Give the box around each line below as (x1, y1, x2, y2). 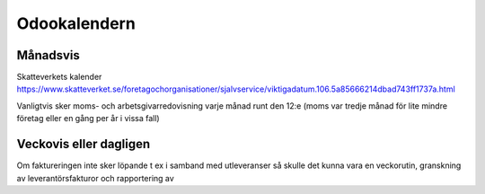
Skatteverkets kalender (16, 72, 102, 83)
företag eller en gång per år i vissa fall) (16, 113, 161, 124)
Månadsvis (16, 48, 81, 63)
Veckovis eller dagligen (16, 137, 151, 152)
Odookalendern (16, 13, 137, 33)
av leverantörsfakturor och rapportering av (16, 172, 174, 183)
